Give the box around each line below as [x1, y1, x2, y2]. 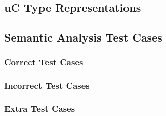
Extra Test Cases [4, 102, 75, 115]
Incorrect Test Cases [4, 79, 90, 92]
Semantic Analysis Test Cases [4, 29, 162, 45]
